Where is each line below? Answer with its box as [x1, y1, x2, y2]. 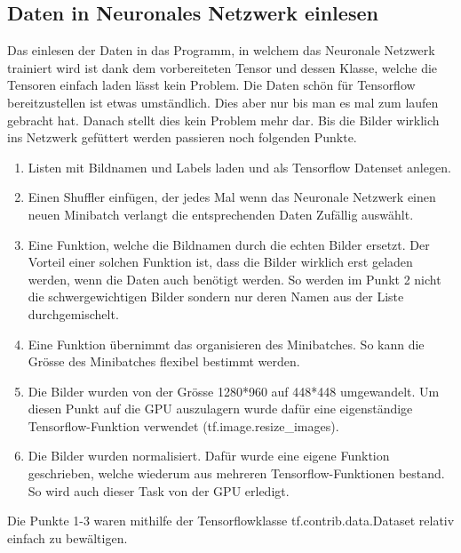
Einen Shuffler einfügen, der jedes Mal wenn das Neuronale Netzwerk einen [28, 188, 436, 206]
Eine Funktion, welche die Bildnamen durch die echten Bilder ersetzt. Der [28, 235, 430, 253]
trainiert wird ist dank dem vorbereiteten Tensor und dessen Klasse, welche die [7, 58, 438, 76]
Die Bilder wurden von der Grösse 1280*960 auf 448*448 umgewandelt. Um [28, 381, 440, 400]
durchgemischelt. [28, 304, 119, 323]
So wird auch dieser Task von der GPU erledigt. [28, 481, 290, 500]
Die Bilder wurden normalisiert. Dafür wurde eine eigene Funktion [28, 446, 390, 465]
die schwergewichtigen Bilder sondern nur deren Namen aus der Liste [28, 287, 404, 306]
